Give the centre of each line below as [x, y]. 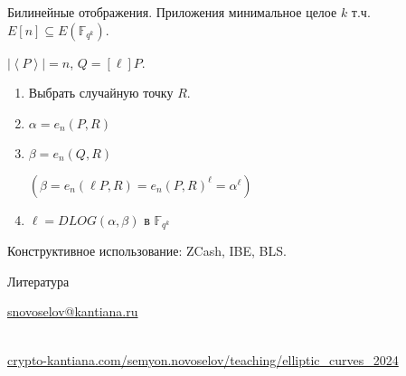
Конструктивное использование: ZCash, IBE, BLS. [147, 251]
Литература [38, 281]
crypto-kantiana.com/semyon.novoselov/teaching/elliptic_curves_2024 [203, 359]
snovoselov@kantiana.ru [73, 311]
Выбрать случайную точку [101, 93]
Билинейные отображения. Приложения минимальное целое [172, 12]
